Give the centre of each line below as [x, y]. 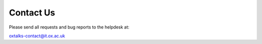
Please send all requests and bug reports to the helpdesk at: [69, 27]
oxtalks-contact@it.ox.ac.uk [37, 36]
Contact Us [32, 13]
